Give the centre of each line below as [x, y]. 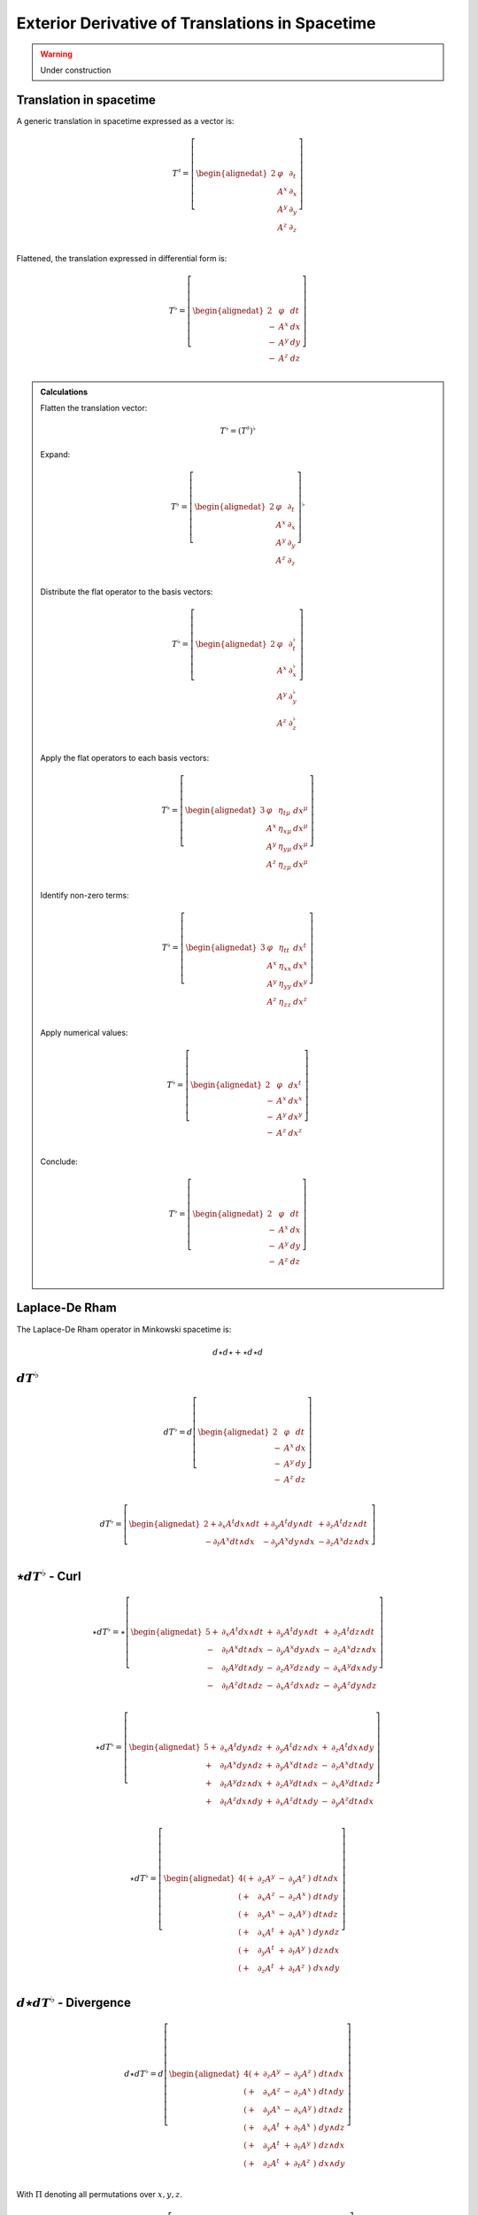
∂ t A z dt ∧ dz [242, 1686]
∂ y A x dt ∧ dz [297, 1765]
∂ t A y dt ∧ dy [243, 1668]
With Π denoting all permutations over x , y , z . [100, 2195]
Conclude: [59, 1162]
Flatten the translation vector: [94, 408]
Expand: [55, 454]
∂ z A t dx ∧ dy [353, 1748]
